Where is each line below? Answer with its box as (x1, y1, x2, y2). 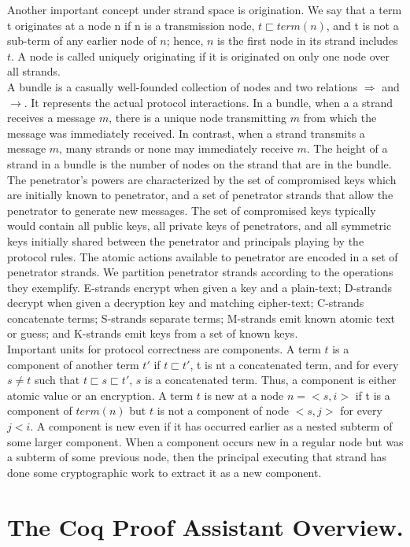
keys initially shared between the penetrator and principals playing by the (7, 232, 364, 249)
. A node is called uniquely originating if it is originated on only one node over (11, 47, 390, 64)
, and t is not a (326, 17, 399, 33)
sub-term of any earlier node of (7, 32, 157, 49)
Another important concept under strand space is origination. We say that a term (7, 2, 402, 17)
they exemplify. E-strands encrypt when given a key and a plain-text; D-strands (7, 279, 392, 295)
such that (34, 371, 80, 388)
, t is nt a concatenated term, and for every (190, 356, 399, 372)
